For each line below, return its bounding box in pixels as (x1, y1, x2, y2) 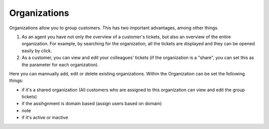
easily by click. (21, 48, 52, 54)
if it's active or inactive (21, 115, 68, 121)
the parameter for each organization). (21, 62, 99, 67)
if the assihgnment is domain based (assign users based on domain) (21, 101, 162, 107)
